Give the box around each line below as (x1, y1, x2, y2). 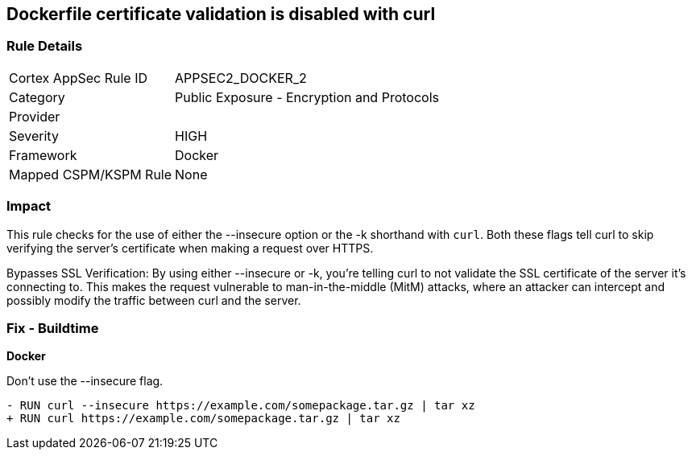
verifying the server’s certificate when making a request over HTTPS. (6, 240, 374, 255)
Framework (9, 146, 77, 163)
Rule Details (6, 38, 83, 55)
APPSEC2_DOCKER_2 (175, 69, 307, 86)
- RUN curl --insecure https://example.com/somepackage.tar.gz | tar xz (6, 399, 475, 413)
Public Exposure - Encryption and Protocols (175, 88, 439, 105)
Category (9, 88, 65, 105)
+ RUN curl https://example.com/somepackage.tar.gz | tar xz (6, 412, 400, 425)
